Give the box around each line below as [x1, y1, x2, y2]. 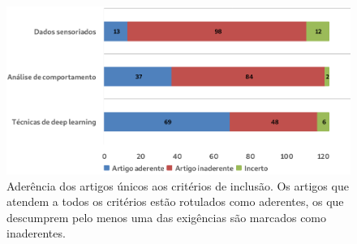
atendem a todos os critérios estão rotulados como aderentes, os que [6, 193, 344, 210]
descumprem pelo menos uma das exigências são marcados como [6, 208, 327, 225]
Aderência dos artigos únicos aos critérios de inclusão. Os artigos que [6, 177, 349, 194]
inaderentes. [6, 225, 66, 242]
